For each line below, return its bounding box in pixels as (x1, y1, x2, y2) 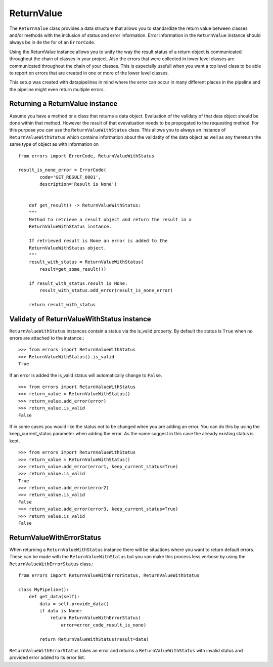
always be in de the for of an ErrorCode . (9, 39, 96, 46)
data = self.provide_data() (39, 601, 109, 607)
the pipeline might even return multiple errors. (9, 86, 105, 92)
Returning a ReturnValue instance (9, 99, 118, 108)
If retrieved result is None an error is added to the (28, 238, 168, 244)
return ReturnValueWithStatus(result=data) (39, 636, 149, 642)
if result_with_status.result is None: (28, 280, 128, 286)
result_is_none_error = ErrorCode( (18, 167, 107, 173)
